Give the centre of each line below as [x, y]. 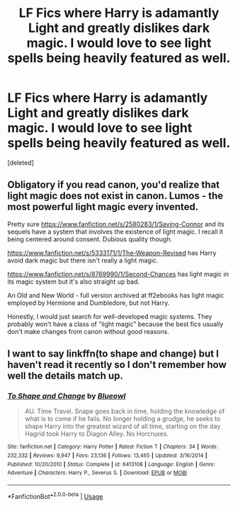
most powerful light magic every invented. [103, 207]
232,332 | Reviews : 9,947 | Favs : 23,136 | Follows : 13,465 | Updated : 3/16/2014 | [107, 456]
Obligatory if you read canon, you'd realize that [113, 185]
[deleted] [21, 162]
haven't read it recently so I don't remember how [117, 365]
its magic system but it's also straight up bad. [74, 282]
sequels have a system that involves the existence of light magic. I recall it [115, 231]
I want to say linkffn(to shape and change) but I [113, 354]
